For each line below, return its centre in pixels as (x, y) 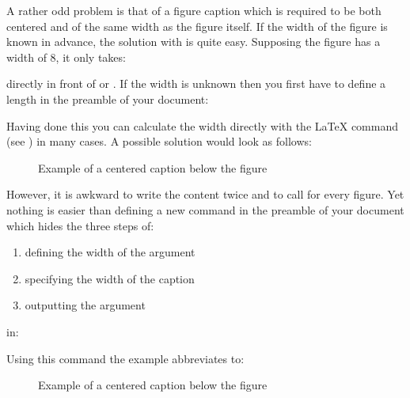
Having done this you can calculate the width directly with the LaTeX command (202, 125)
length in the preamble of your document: (108, 99)
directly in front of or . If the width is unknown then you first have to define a (196, 83)
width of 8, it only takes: (66, 57)
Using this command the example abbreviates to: (125, 358)
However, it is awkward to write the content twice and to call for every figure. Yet (205, 194)
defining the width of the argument (110, 252)
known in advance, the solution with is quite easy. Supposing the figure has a (194, 42)
